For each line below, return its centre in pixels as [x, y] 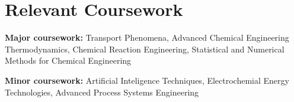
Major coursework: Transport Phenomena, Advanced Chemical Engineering [147, 37]
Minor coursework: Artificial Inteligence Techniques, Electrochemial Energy [147, 80]
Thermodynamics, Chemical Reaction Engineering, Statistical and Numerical [145, 49]
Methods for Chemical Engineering [68, 60]
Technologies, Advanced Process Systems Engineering [102, 92]
